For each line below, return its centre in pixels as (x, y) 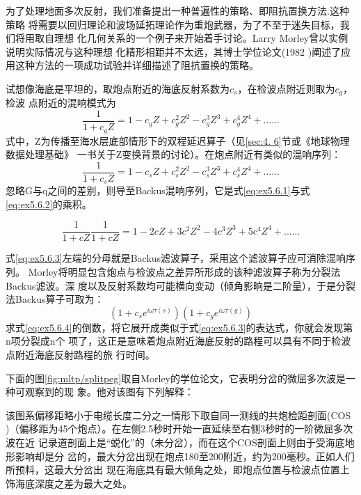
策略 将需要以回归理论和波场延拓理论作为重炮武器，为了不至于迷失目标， (173, 24)
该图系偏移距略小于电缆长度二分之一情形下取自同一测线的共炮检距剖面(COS (178, 415)
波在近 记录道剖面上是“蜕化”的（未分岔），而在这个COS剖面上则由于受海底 (175, 442)
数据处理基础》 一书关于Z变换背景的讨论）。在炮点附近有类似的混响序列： (174, 154)
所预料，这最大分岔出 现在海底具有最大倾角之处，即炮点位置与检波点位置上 (178, 470)
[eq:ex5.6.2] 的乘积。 (49, 204)
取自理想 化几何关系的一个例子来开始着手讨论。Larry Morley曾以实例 (191, 38)
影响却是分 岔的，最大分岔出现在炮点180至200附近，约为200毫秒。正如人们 (185, 456)
